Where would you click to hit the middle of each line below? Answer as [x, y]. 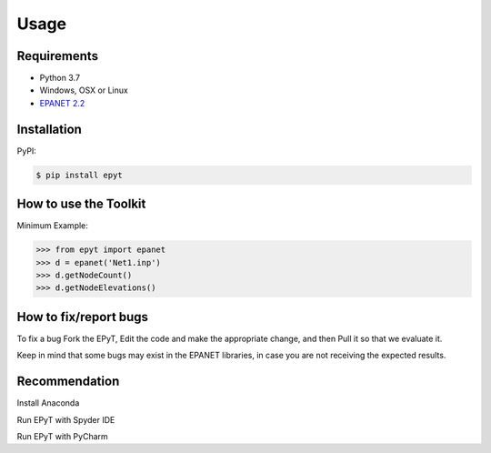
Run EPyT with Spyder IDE [66, 419]
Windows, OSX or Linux [84, 90]
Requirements [58, 56]
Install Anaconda [48, 403]
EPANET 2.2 [62, 103]
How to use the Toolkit [81, 204]
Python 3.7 [60, 78]
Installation [49, 129]
